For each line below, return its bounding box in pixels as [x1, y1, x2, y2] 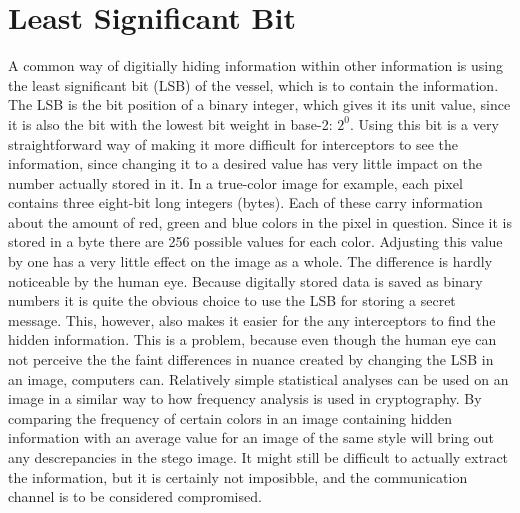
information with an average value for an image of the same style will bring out [8, 427, 495, 448]
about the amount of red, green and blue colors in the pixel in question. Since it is [8, 211, 512, 232]
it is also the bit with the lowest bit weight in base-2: [8, 113, 333, 134]
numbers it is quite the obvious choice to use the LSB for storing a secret [8, 290, 456, 311]
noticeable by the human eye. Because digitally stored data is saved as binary [8, 270, 483, 291]
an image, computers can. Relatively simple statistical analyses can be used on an [8, 368, 509, 389]
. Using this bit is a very [349, 113, 499, 134]
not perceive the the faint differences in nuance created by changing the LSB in [8, 349, 494, 370]
